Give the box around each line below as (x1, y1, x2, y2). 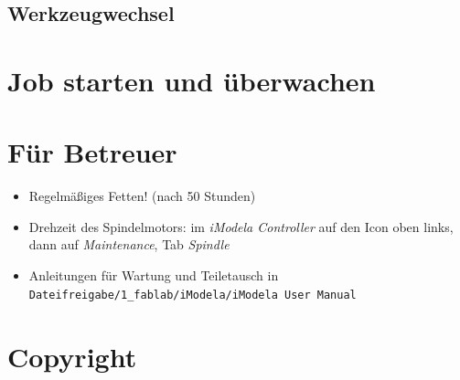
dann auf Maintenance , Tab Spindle (28, 235, 230, 254)
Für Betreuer (7, 133, 177, 171)
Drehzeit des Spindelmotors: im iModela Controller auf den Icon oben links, (28, 216, 454, 236)
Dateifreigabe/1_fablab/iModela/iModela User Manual (28, 288, 357, 301)
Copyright (7, 337, 137, 375)
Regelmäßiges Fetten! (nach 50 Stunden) (28, 186, 256, 206)
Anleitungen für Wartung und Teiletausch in (28, 266, 279, 285)
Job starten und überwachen (7, 61, 376, 99)
